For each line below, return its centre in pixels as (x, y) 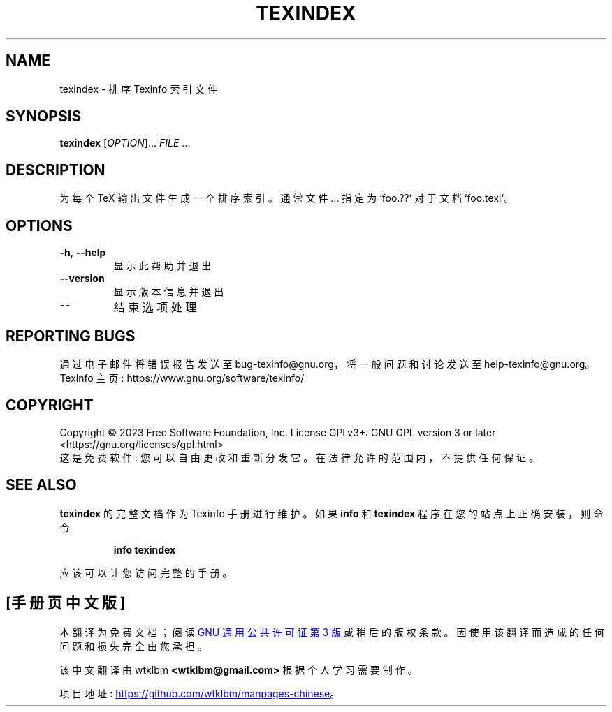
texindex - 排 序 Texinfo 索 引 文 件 (139, 89)
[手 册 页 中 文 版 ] (66, 603)
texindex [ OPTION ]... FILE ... (125, 143)
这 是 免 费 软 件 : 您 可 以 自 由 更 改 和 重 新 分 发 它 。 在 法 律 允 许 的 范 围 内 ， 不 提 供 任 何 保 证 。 (299, 457)
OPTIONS (39, 225)
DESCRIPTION (56, 170)
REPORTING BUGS (71, 336)
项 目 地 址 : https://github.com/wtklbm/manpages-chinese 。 (200, 693)
